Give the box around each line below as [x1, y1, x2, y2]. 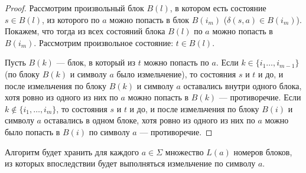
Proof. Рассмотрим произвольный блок [5, 2, 144, 14]
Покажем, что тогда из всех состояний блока [5, 25, 165, 37]
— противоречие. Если [219, 91, 301, 103]
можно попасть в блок [109, 13, 190, 25]
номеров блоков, [233, 145, 292, 158]
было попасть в [5, 125, 60, 138]
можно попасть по [144, 56, 209, 68]
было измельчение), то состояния [116, 67, 236, 80]
